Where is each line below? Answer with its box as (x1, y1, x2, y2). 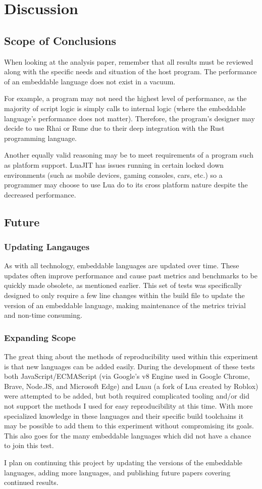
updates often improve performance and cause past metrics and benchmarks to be (4, 270, 257, 280)
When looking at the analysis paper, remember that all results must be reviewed (4, 56, 253, 67)
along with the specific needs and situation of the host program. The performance (4, 66, 257, 77)
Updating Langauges (4, 240, 90, 253)
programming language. (4, 132, 77, 143)
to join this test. (4, 440, 54, 451)
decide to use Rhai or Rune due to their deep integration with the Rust (4, 123, 225, 133)
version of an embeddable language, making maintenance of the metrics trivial (4, 300, 246, 310)
